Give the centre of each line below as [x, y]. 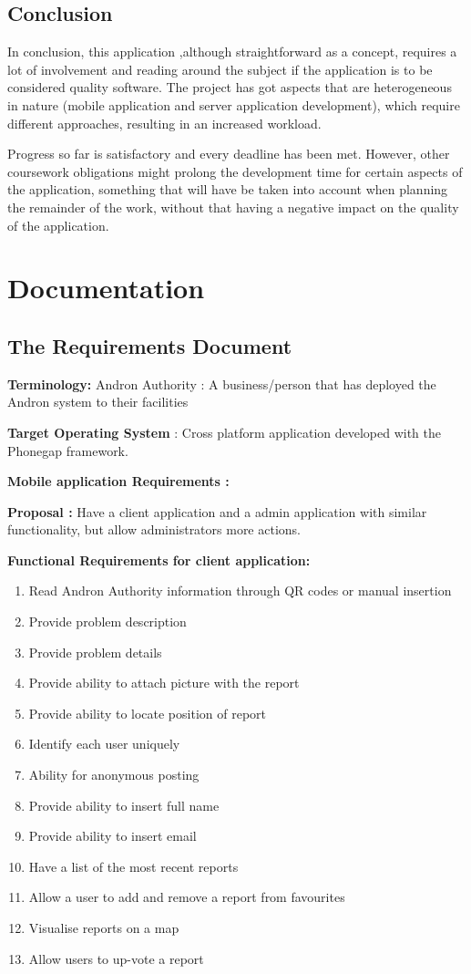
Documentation [106, 288]
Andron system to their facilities [98, 402]
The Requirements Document [150, 345]
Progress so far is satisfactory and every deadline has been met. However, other [229, 154]
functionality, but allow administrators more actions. [154, 529]
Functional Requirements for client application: [159, 560]
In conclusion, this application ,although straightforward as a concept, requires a [232, 52]
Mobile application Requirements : [118, 481]
